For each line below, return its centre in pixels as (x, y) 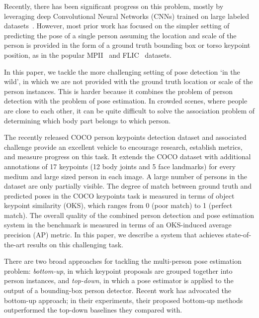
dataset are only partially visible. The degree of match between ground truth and (128, 186)
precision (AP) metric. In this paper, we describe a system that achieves (114, 235)
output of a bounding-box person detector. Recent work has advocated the (118, 290)
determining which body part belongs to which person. (87, 120)
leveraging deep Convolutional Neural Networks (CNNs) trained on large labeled (127, 16)
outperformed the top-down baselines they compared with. (93, 310)
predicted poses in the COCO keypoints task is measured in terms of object (119, 195)
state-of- (239, 235)
